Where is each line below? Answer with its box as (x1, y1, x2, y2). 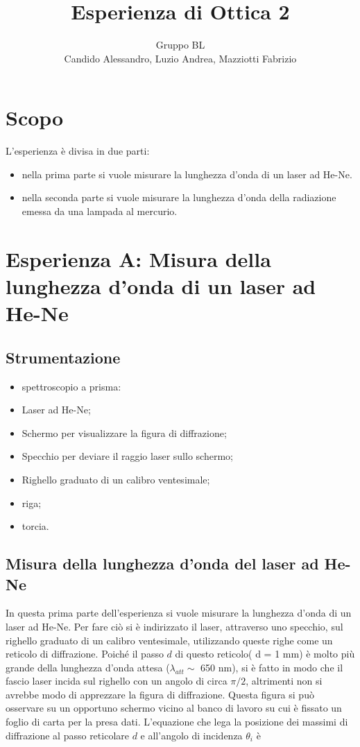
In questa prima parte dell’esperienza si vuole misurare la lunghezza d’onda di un (6, 606, 352, 620)
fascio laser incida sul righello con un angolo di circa (6, 673, 228, 688)
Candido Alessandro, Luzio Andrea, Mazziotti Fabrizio (64, 51, 297, 65)
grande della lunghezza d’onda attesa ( (6, 660, 170, 674)
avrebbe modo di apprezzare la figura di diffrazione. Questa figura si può (6, 687, 314, 701)
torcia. (22, 519, 49, 533)
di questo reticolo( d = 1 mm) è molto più (175, 646, 355, 661)
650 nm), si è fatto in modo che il (200, 660, 343, 674)
